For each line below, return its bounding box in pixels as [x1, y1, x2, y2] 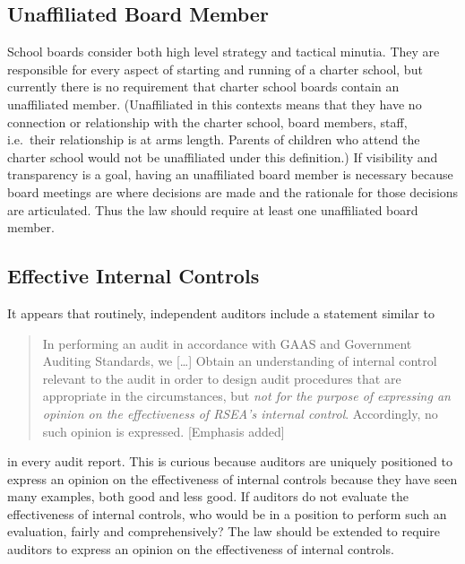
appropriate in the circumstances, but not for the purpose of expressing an [42, 386, 451, 405]
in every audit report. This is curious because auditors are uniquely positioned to [7, 452, 452, 471]
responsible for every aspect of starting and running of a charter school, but [7, 59, 423, 78]
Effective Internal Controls [7, 262, 260, 290]
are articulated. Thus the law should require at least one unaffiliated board [7, 200, 418, 219]
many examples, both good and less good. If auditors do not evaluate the [7, 487, 409, 506]
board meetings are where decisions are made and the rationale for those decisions [7, 182, 459, 201]
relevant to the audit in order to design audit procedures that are [42, 369, 401, 387]
